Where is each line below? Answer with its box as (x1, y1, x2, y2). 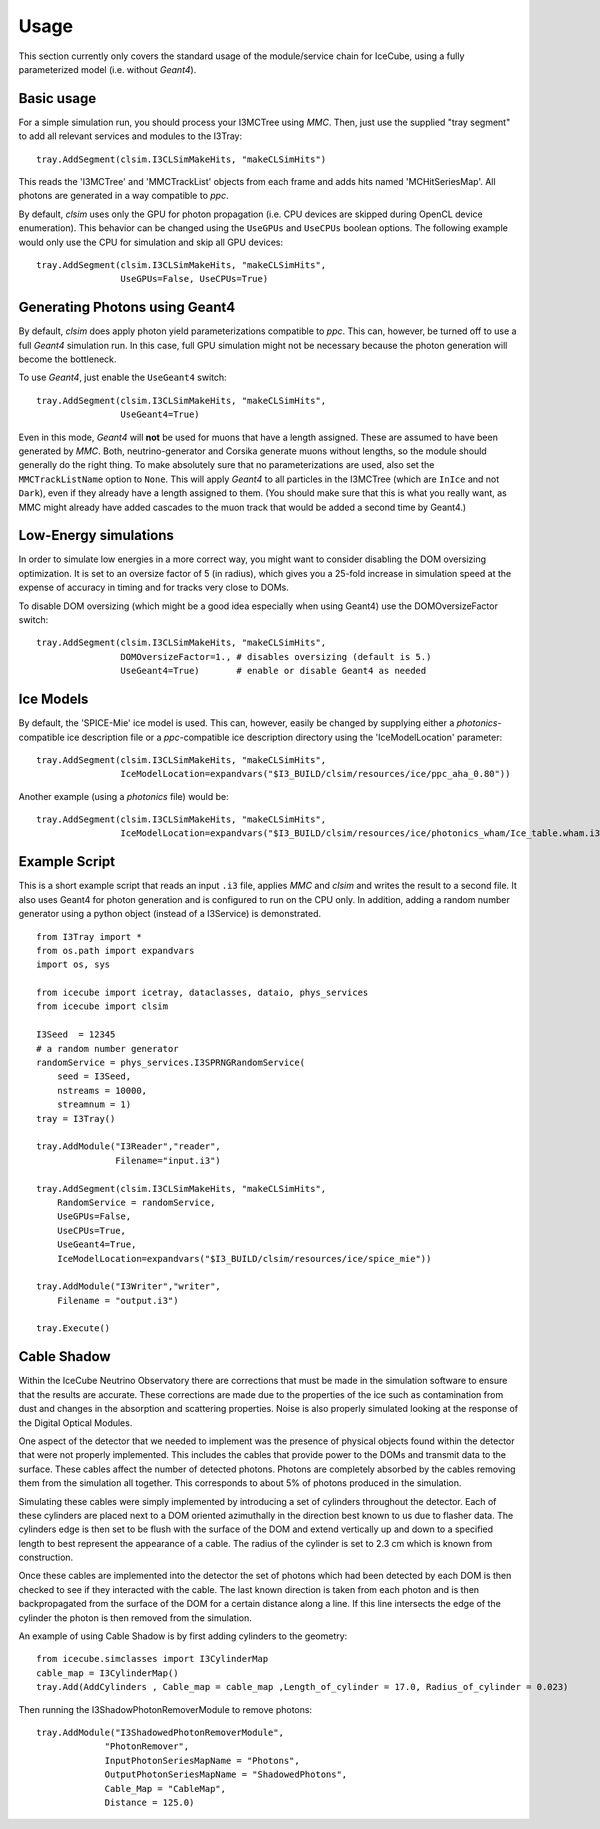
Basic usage (18, 90, 97, 107)
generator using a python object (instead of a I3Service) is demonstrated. (18, 908, 322, 920)
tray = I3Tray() (36, 1113, 116, 1124)
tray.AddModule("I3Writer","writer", (36, 1281, 222, 1292)
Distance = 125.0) (104, 1796, 195, 1808)
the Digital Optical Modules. (18, 1416, 133, 1429)
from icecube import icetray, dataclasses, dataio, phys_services (36, 987, 369, 999)
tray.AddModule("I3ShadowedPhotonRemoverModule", (36, 1726, 285, 1738)
